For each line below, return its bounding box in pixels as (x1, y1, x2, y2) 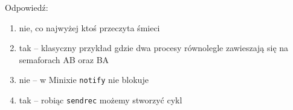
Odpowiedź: (5, 1, 48, 13)
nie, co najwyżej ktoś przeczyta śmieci (19, 21, 160, 34)
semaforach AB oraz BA (19, 53, 109, 66)
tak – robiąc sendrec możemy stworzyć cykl (19, 94, 182, 106)
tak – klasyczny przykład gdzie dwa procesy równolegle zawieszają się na (19, 41, 289, 54)
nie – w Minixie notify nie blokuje (19, 73, 149, 86)
